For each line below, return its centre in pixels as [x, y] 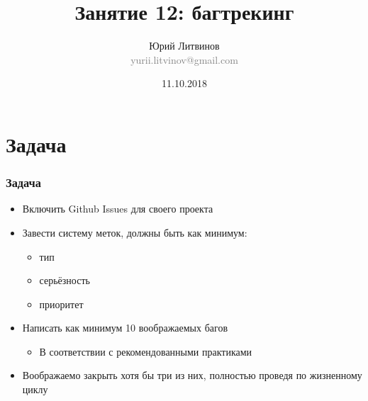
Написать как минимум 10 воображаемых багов [125, 328]
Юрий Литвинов [184, 46]
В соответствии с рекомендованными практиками [146, 351]
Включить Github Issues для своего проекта [118, 209]
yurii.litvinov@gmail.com [184, 59]
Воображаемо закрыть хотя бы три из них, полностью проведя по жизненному [192, 375]
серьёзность [65, 280]
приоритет [61, 304]
